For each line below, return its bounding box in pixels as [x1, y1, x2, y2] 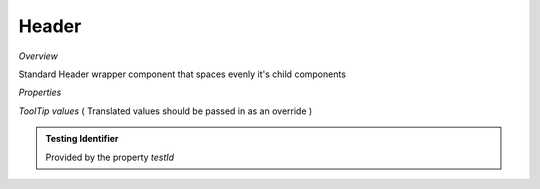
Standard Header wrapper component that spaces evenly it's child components [18, 68, 347, 80]
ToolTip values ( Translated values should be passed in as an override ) [18, 105, 313, 117]
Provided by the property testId [45, 151, 175, 163]
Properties [18, 86, 62, 99]
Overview [18, 50, 59, 62]
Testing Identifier [45, 133, 119, 145]
